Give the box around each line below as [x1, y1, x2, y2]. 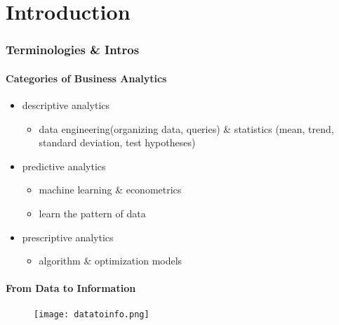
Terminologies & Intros [6, 41, 140, 58]
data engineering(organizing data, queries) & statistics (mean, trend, [39, 121, 334, 136]
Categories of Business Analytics [6, 70, 167, 85]
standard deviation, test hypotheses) [39, 135, 196, 150]
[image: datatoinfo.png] [34, 309, 149, 319]
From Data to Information [6, 281, 136, 295]
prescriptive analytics [22, 229, 114, 244]
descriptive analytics [22, 98, 110, 113]
